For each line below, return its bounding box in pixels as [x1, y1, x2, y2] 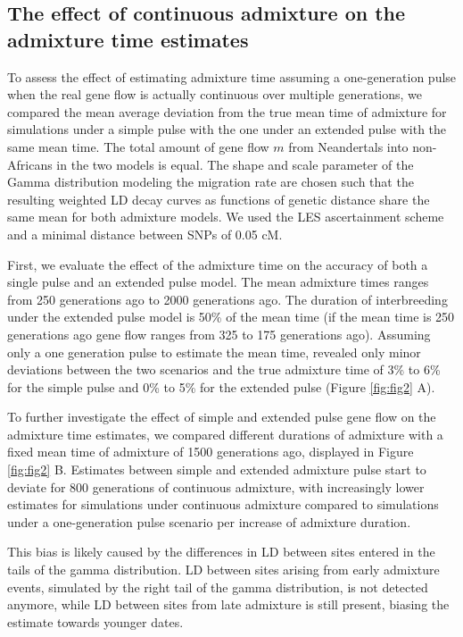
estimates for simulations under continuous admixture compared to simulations [7, 495, 439, 514]
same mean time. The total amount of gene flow [7, 137, 269, 155]
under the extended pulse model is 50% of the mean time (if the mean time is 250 [7, 307, 455, 326]
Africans [7, 155, 53, 173]
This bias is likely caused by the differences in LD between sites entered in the [7, 542, 435, 561]
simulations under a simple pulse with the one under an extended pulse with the [7, 120, 447, 138]
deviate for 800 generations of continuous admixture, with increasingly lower [7, 477, 425, 496]
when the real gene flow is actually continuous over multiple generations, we [7, 85, 423, 104]
